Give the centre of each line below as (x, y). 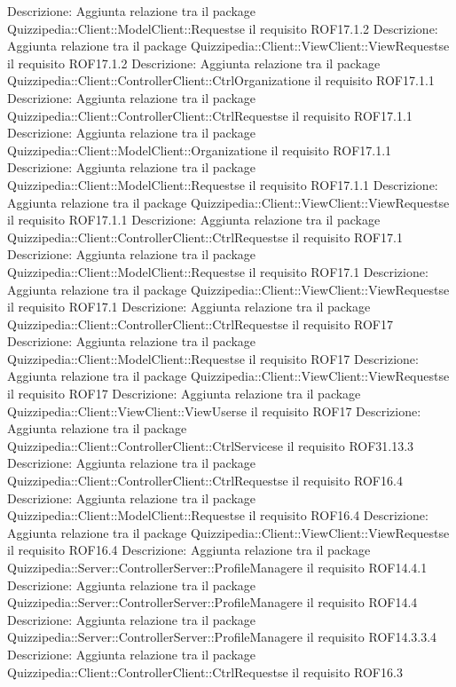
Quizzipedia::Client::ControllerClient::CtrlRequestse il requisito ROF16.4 (205, 481)
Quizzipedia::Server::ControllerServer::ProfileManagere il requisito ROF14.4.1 (217, 567)
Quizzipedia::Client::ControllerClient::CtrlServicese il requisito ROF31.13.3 (211, 445)
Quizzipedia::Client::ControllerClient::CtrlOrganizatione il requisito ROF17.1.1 (221, 80)
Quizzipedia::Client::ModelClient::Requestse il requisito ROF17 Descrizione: (213, 358)
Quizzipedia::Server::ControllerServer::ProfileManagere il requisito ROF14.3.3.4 (222, 637)
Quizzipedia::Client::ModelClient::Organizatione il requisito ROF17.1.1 (200, 150)
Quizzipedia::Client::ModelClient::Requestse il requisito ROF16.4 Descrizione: (218, 515)
